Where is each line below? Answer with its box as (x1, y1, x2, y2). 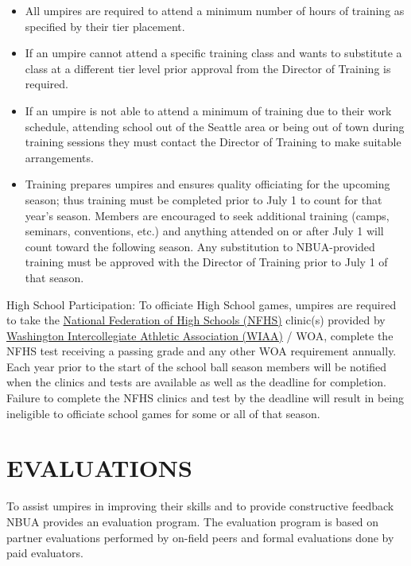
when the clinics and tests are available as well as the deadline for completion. (6, 374, 386, 390)
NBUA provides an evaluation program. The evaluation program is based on (6, 513, 379, 529)
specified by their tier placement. (25, 17, 185, 34)
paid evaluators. (6, 545, 83, 561)
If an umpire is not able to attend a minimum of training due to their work (25, 102, 392, 118)
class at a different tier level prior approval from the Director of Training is (25, 60, 391, 76)
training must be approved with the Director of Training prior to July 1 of (25, 254, 388, 270)
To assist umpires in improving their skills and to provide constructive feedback (6, 498, 394, 514)
